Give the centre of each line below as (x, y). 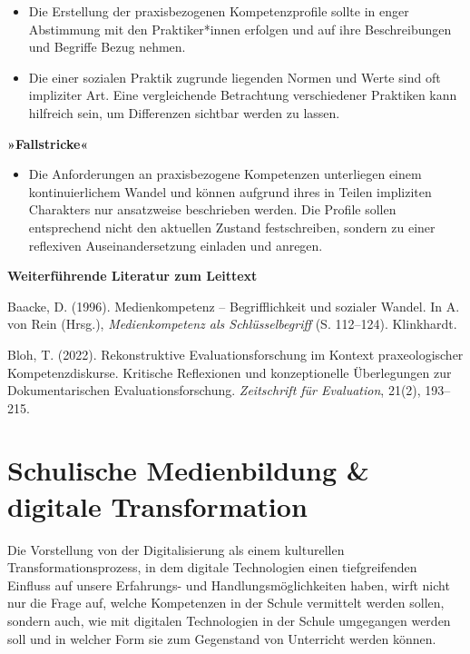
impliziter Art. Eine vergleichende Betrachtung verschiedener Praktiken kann (243, 95)
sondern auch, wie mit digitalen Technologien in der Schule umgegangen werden (229, 620)
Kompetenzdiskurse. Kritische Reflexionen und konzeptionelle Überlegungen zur (230, 372)
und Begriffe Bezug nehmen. (107, 47)
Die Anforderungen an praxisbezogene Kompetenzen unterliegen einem (225, 174)
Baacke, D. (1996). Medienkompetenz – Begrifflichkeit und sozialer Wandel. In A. (234, 306)
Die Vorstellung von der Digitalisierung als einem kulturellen (176, 549)
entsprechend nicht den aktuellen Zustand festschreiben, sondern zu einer (232, 227)
